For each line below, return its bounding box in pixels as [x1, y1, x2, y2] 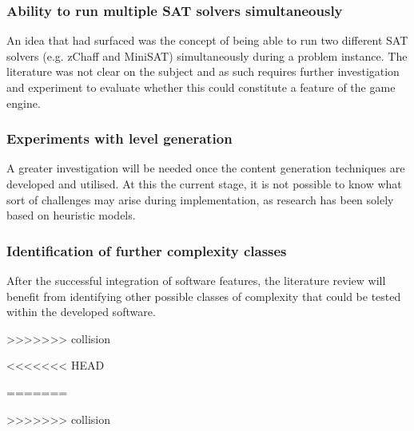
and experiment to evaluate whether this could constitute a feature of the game [6, 79, 396, 95]
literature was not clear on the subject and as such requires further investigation [6, 63, 400, 80]
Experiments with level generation [6, 129, 233, 148]
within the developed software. [6, 303, 156, 320]
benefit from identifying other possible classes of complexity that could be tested [6, 287, 401, 304]
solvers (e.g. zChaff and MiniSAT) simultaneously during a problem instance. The [6, 47, 408, 64]
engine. [6, 94, 41, 111]
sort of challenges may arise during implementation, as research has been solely [6, 191, 394, 208]
